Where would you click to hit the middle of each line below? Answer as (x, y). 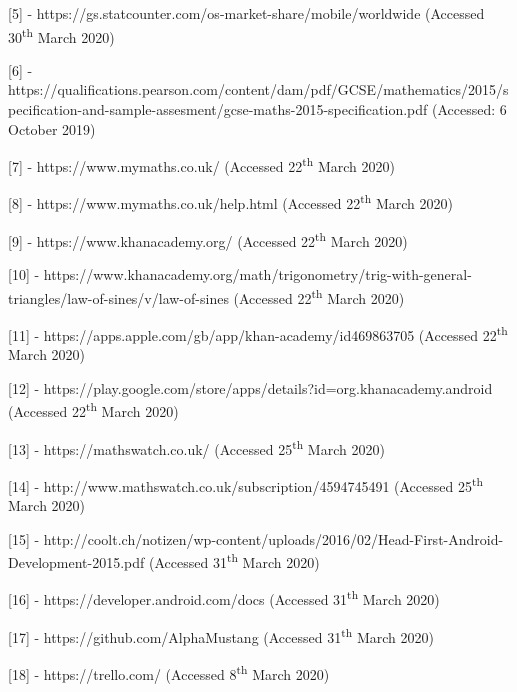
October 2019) (52, 128)
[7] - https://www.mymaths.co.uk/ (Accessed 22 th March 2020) (201, 164)
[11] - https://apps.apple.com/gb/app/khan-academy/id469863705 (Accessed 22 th (258, 333)
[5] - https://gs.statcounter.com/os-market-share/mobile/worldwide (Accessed (246, 13)
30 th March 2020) (61, 35)
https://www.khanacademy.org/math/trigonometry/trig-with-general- (257, 273)
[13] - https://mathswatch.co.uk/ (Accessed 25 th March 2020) (196, 447)
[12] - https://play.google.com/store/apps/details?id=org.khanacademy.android (250, 387)
